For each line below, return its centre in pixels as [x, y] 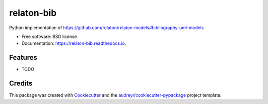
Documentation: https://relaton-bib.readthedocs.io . [74, 43]
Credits [21, 84]
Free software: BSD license [49, 36]
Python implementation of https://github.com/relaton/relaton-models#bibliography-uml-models [106, 28]
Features [23, 57]
